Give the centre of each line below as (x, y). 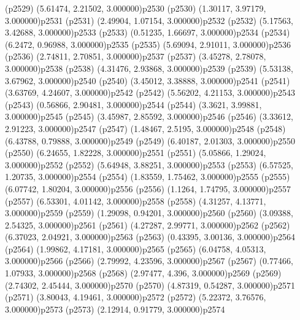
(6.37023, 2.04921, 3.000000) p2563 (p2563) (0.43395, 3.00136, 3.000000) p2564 (150, 237)
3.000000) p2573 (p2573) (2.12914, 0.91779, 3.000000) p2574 (115, 309)
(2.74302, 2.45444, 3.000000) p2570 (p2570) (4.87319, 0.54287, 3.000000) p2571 (150, 285)
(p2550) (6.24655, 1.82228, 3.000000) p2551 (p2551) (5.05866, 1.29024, (136, 153)
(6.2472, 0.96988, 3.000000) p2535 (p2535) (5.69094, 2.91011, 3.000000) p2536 (148, 44)
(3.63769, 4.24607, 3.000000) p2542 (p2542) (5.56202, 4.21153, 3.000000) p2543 (150, 92)
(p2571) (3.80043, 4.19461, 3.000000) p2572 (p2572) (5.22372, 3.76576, (136, 297)
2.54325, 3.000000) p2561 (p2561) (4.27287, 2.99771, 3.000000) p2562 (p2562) (148, 224)
